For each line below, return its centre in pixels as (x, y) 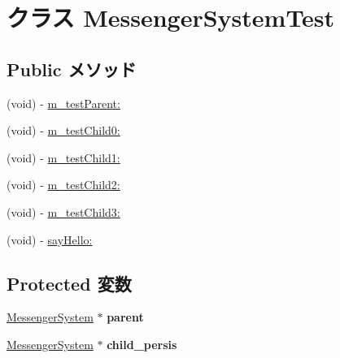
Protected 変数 (69, 283)
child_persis (142, 344)
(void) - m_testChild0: (63, 130)
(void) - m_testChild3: (63, 211)
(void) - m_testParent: (63, 103)
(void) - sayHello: (50, 239)
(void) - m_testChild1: (63, 157)
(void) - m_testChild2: (63, 185)
